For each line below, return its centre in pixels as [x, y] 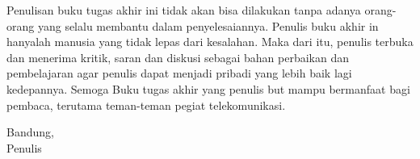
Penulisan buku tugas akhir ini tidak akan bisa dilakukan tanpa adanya [184, 10]
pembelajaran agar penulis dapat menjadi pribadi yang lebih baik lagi [179, 73]
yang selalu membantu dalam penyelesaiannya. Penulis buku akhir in [208, 25]
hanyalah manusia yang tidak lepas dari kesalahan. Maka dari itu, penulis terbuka [210, 42]
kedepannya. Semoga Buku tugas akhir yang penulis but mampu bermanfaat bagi [208, 88]
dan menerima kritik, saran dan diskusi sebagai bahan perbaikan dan [178, 57]
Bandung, [30, 132]
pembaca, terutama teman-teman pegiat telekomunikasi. [146, 105]
